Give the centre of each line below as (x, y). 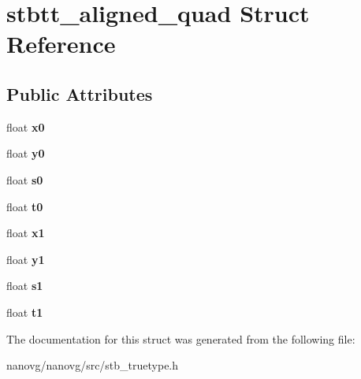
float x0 (26, 126)
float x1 (26, 233)
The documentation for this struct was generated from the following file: (181, 338)
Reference (61, 44)
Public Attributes (80, 93)
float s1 (25, 286)
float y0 (26, 153)
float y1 (26, 259)
